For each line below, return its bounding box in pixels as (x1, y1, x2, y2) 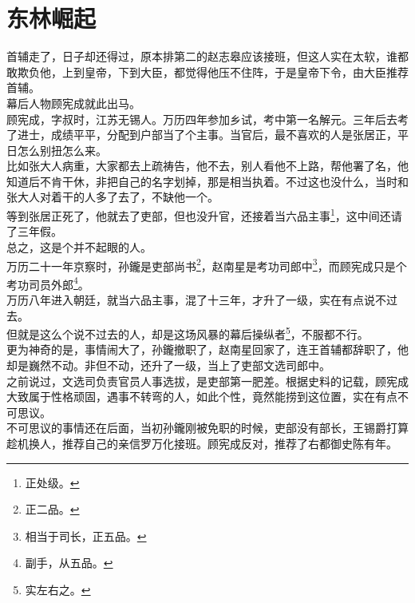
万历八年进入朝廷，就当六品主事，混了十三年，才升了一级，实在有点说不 (6, 292, 386, 307)
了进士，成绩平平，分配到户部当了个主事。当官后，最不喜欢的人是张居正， (6, 126, 397, 143)
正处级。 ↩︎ (25, 474, 80, 490)
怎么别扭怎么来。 (17, 141, 107, 158)
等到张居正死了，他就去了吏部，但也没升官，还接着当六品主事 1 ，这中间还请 (6, 205, 402, 224)
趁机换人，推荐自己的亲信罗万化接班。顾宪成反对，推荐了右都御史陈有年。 (6, 435, 397, 451)
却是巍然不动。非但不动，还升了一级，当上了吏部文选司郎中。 (6, 357, 330, 374)
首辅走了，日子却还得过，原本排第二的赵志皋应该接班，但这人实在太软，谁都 (6, 48, 409, 65)
